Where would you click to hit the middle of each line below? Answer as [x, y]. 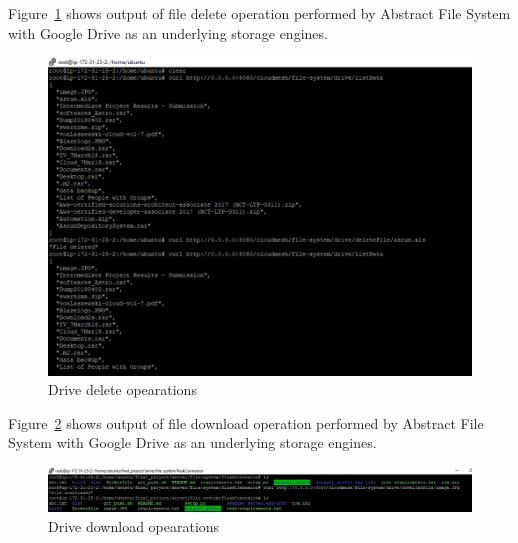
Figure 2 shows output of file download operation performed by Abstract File [246, 422]
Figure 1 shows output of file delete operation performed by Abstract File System [259, 13]
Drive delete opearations [122, 389]
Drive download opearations [134, 525]
